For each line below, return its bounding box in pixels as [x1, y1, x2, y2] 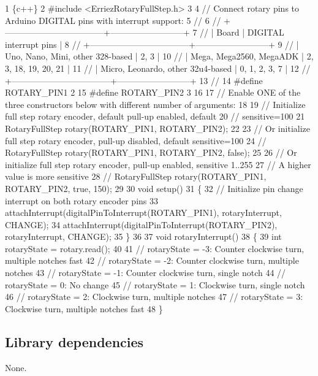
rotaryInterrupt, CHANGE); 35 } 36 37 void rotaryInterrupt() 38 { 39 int [5, 230, 282, 243]
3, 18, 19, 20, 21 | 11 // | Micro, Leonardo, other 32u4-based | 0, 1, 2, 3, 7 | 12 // [5, 61, 311, 74]
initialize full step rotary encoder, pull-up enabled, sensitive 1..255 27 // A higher [5, 158, 311, 171]
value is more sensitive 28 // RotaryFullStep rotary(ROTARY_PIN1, [5, 170, 267, 183]
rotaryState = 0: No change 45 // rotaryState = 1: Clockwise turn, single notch [5, 278, 305, 291]
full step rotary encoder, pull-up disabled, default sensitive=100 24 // [5, 134, 267, 147]
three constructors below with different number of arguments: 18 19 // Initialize [5, 98, 306, 110]
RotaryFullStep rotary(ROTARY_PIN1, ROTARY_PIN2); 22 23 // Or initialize [5, 121, 310, 134]
